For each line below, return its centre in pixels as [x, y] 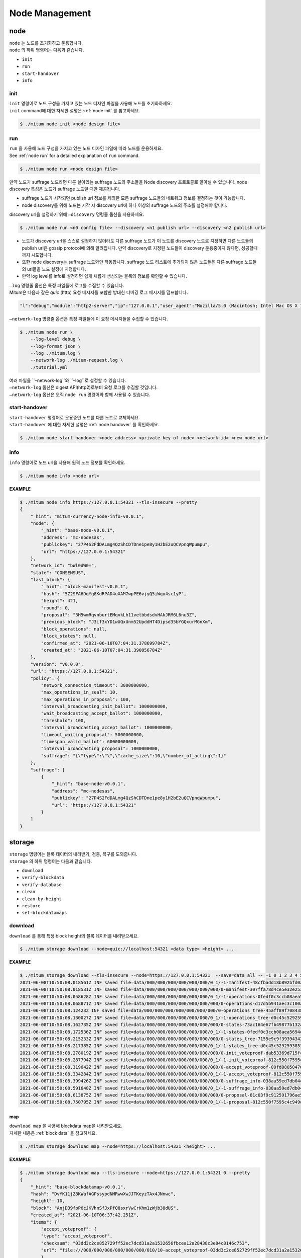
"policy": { [45, 678]
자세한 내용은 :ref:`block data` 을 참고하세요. [53, 1133]
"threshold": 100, [63, 720]
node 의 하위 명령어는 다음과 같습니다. [47, 50]
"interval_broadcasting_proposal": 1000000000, [101, 749]
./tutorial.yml [49, 367]
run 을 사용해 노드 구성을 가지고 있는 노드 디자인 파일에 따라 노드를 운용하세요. [86, 148]
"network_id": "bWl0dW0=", [64, 566]
